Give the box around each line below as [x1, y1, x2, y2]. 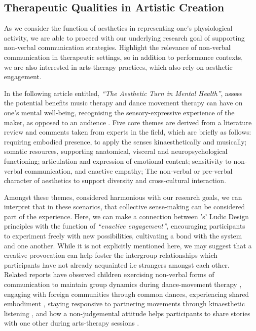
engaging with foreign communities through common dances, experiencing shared [4, 288, 249, 299]
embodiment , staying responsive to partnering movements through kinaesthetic [4, 298, 245, 309]
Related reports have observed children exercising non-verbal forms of [4, 269, 215, 280]
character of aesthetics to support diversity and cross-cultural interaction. [4, 175, 226, 186]
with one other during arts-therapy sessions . [4, 318, 139, 328]
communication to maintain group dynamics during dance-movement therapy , [4, 279, 242, 289]
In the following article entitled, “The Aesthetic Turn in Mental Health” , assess [4, 88, 243, 98]
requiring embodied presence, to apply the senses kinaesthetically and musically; [4, 136, 247, 146]
